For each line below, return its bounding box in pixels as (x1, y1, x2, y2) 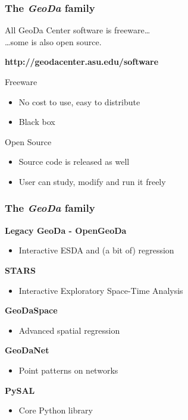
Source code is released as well (18, 155, 130, 168)
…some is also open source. (5, 35, 102, 48)
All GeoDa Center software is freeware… (5, 24, 151, 36)
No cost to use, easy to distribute (18, 95, 140, 108)
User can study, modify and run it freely (18, 175, 166, 187)
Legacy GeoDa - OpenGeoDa (5, 224, 127, 236)
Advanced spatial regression (18, 324, 120, 336)
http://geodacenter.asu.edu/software (5, 55, 159, 68)
